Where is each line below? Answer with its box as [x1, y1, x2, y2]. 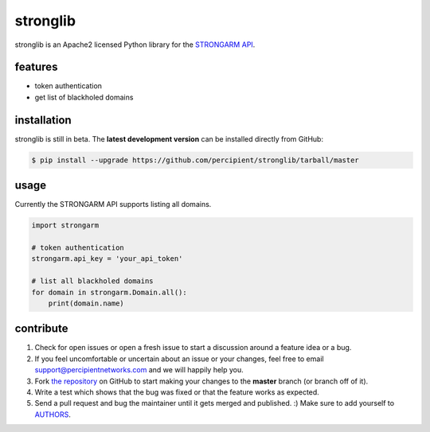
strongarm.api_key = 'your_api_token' [31, 255, 183, 263]
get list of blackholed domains [34, 92, 134, 102]
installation [14, 113, 72, 126]
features [14, 60, 58, 74]
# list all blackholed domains [31, 277, 154, 286]
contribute [14, 322, 68, 336]
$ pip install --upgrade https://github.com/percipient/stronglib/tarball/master [31, 155, 360, 165]
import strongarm [31, 221, 100, 230]
